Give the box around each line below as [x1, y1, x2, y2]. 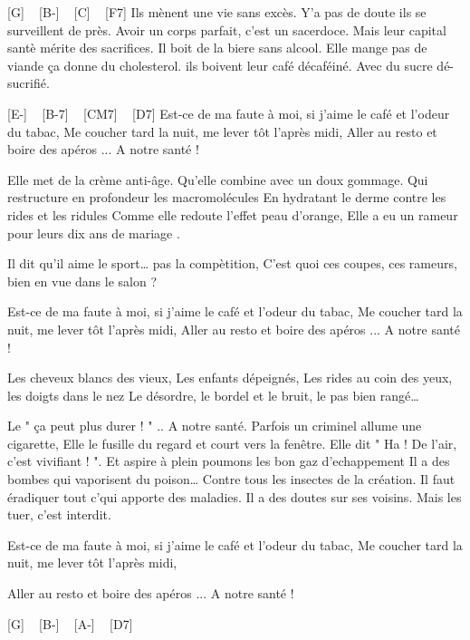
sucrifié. [7, 73, 50, 92]
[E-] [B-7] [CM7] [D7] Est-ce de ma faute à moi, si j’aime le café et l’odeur [7, 103, 450, 122]
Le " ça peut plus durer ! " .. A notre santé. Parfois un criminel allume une [7, 416, 422, 435]
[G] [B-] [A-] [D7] [7, 614, 133, 633]
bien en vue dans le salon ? [7, 271, 158, 290]
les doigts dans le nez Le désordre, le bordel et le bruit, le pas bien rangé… [7, 385, 419, 404]
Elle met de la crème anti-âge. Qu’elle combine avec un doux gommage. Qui [7, 170, 428, 189]
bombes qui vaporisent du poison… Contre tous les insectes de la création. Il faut [7, 470, 456, 489]
